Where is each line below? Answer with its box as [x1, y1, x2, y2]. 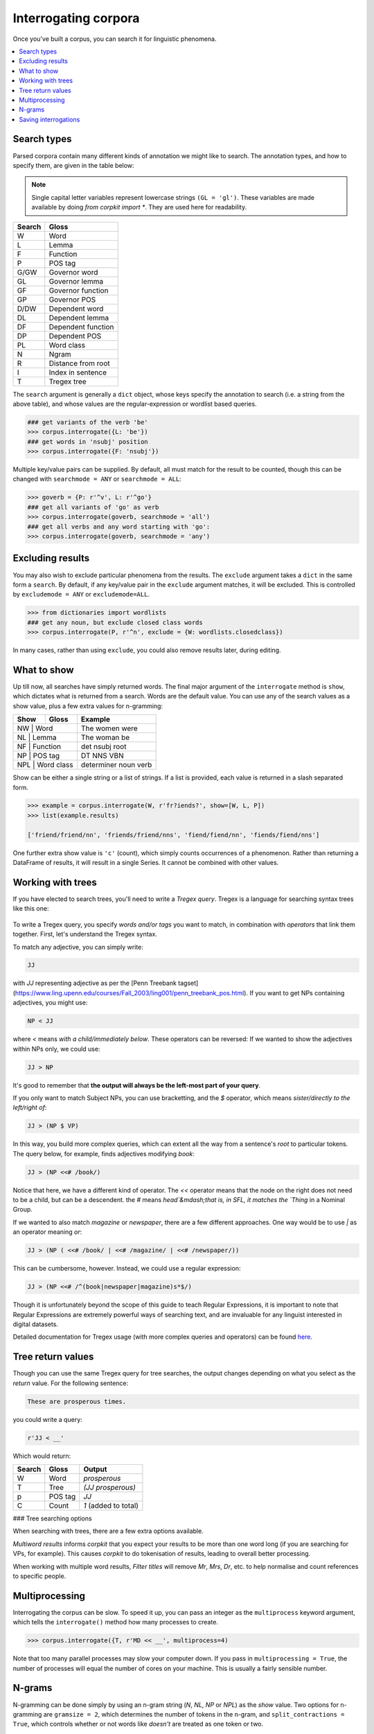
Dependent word [48, 304, 104, 314]
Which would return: [12, 1452, 71, 1460]
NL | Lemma [17, 732, 57, 742]
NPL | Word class [17, 760, 73, 770]
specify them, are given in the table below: [12, 161, 134, 169]
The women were [80, 723, 138, 733]
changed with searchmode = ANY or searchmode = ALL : [12, 475, 181, 483]
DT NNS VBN [80, 751, 124, 761]
